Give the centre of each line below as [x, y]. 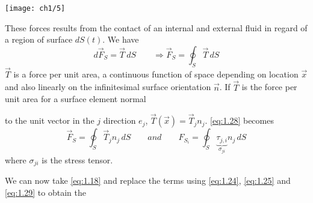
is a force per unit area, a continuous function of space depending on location [156, 74]
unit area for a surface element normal [76, 99]
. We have [121, 39]
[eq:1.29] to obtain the [45, 192]
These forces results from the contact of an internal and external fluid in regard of [156, 27]
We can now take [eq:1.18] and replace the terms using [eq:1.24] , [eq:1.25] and [148, 180]
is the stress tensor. [77, 159]
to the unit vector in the [50, 120]
